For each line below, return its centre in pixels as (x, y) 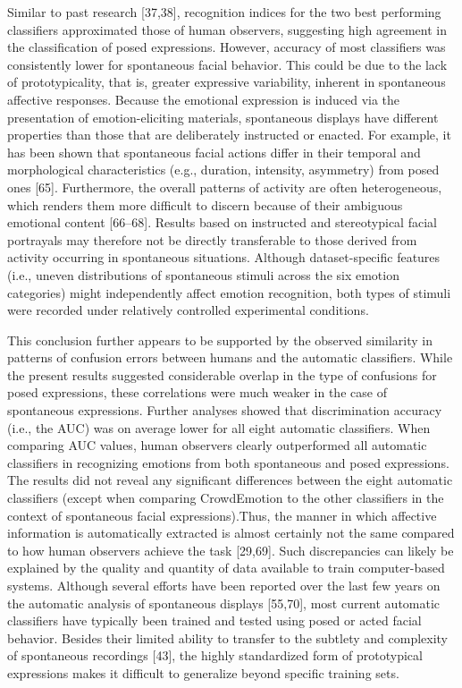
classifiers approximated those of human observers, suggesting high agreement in (227, 29)
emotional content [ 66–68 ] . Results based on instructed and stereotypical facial (222, 222)
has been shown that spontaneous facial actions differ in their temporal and (214, 152)
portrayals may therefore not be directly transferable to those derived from (212, 239)
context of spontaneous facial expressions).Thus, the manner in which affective (222, 515)
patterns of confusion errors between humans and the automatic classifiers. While (230, 357)
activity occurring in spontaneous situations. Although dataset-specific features (224, 257)
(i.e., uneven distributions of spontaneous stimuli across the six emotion (203, 274)
